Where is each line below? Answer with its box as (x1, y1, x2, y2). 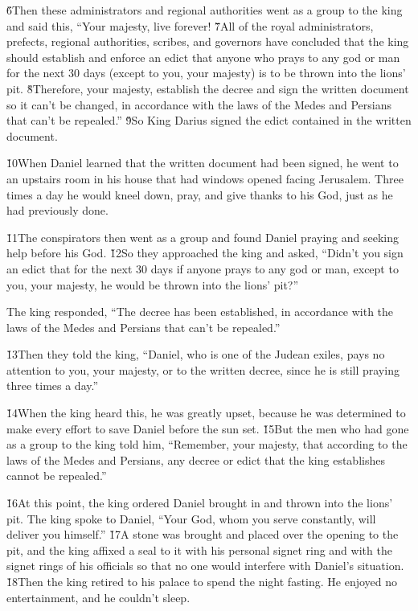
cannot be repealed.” (6, 467, 107, 484)
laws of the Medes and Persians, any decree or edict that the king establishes (6, 451, 385, 468)
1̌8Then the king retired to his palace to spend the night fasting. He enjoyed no (6, 573, 398, 589)
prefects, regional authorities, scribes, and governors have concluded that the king (6, 33, 409, 50)
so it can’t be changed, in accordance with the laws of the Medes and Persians (6, 96, 391, 113)
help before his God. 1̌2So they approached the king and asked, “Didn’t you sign (6, 244, 404, 261)
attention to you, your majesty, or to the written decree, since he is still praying (6, 361, 400, 378)
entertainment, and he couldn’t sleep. (6, 588, 191, 605)
